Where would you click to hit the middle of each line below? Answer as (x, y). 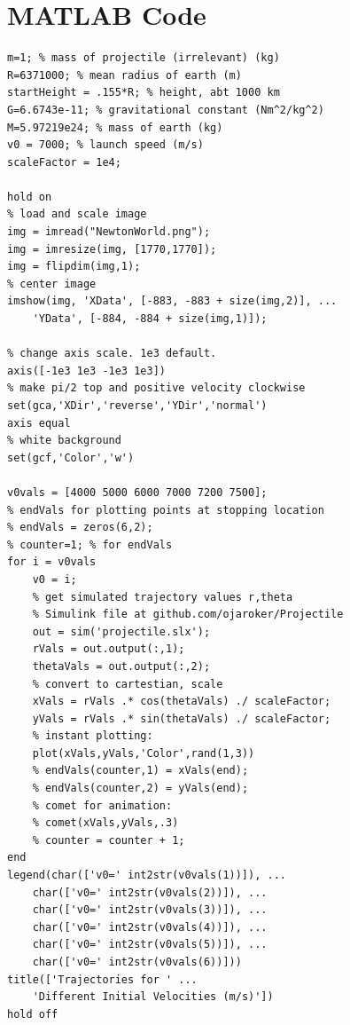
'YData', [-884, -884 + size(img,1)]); (150, 319)
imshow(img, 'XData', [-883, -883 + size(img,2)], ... (172, 301)
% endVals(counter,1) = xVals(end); (140, 771)
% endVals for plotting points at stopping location (166, 510)
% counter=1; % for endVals (90, 544)
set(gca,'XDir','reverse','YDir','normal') (137, 406)
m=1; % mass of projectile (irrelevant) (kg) (144, 58)
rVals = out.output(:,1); (109, 649)
